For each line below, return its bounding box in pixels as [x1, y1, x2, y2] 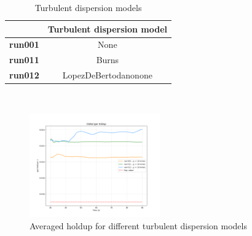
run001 [9, 38, 39, 51]
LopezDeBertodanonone [62, 69, 152, 82]
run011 [9, 53, 39, 66]
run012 [9, 69, 39, 82]
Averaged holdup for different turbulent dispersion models [30, 219, 247, 232]
